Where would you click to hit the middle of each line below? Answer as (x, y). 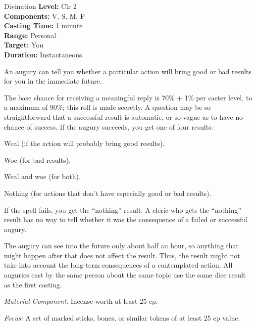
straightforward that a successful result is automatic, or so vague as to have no (124, 116)
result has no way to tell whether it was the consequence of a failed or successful (126, 219)
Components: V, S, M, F (45, 16)
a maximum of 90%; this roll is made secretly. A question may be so (107, 107)
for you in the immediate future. (53, 81)
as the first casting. (33, 284)
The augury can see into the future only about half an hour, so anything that (121, 246)
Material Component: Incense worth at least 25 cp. (81, 301)
